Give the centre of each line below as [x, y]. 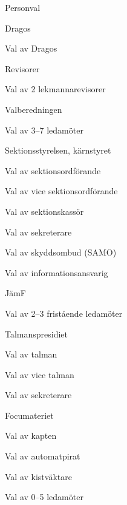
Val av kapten [31, 436]
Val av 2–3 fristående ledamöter [64, 313]
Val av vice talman [40, 374]
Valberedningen [34, 109]
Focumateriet [29, 415]
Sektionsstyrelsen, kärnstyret [58, 150]
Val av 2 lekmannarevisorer [55, 89]
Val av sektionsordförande [53, 170]
